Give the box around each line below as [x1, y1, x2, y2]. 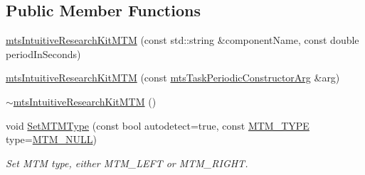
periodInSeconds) [6, 46, 81, 61]
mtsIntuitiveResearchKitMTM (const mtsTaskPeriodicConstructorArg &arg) [6, 70, 340, 85]
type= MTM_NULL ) [6, 132, 97, 147]
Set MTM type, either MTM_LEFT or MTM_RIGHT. [6, 155, 248, 170]
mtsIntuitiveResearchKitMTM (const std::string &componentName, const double [6, 33, 359, 47]
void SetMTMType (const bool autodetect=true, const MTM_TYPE [6, 118, 310, 132]
